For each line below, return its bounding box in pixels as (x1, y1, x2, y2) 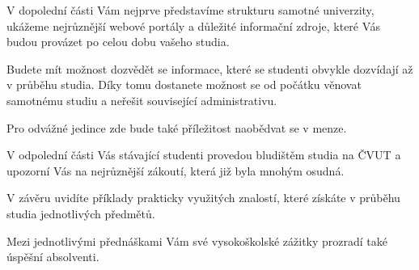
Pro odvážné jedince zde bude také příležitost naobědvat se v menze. (6, 119, 347, 136)
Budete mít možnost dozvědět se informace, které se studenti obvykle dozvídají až (6, 60, 413, 77)
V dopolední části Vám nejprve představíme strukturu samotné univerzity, (6, 2, 375, 18)
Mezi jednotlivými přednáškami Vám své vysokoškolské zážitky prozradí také (6, 232, 388, 249)
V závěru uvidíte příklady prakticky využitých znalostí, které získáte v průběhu (6, 189, 400, 206)
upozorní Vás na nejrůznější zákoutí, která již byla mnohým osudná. (6, 162, 345, 179)
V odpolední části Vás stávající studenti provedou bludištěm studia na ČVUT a (6, 146, 401, 163)
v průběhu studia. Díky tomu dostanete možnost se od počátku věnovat (6, 76, 362, 93)
